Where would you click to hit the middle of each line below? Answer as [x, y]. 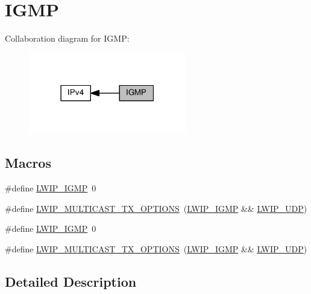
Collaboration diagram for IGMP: [67, 38]
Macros [28, 163]
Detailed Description [71, 281]
